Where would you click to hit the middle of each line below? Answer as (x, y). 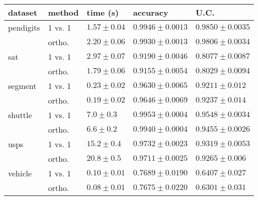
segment (22, 86)
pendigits (24, 27)
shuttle (20, 115)
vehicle (20, 173)
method (63, 12)
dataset (23, 12)
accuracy (151, 12)
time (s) (103, 12)
